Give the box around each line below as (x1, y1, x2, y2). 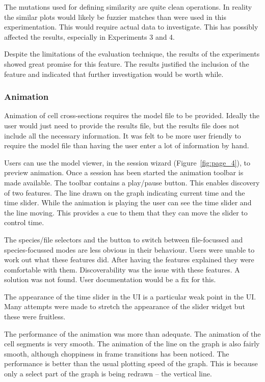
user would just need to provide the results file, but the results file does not (4, 120, 240, 130)
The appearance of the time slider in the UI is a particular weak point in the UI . (4, 291, 256, 302)
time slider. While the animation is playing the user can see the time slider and (4, 197, 252, 208)
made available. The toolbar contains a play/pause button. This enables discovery (4, 177, 260, 187)
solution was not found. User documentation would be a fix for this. (4, 274, 216, 285)
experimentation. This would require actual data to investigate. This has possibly (4, 21, 258, 32)
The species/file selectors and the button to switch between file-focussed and (4, 234, 243, 244)
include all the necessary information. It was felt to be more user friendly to (4, 130, 241, 141)
